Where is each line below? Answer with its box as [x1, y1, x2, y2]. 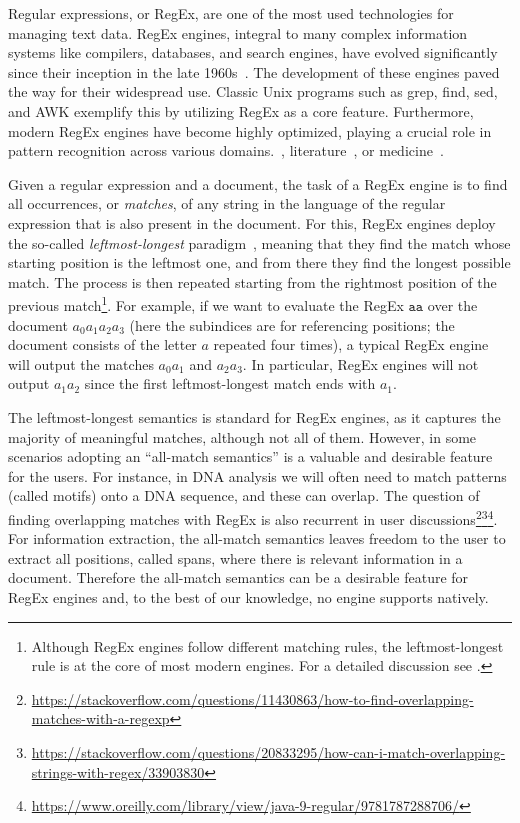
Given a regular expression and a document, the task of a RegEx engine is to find [8, 173, 508, 194]
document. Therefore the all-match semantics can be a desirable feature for [8, 567, 469, 588]
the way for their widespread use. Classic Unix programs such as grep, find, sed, [8, 81, 498, 102]
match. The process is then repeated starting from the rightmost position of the [8, 271, 497, 292]
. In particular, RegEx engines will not [242, 353, 479, 374]
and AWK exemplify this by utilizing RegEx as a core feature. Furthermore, [8, 100, 474, 121]
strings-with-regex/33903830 [31, 761, 205, 782]
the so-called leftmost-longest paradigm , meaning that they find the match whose [8, 232, 511, 253]
